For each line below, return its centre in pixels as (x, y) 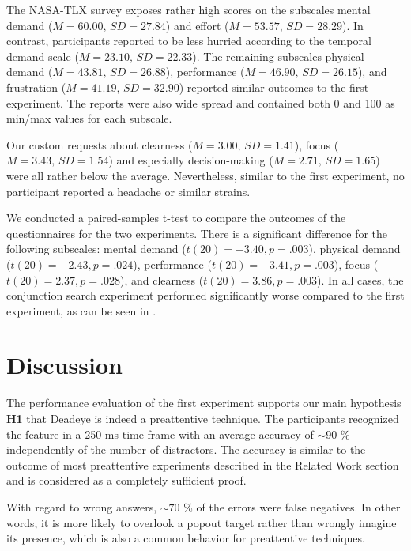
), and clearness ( (162, 279)
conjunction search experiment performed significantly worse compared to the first (205, 295)
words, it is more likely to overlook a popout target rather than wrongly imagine (202, 522)
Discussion (64, 365)
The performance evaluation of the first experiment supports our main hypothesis (204, 403)
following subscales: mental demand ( (96, 249)
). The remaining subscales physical (278, 56)
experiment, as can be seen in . (81, 310)
